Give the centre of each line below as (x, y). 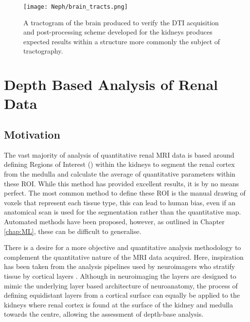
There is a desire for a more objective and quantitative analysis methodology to (123, 247)
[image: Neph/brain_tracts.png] (76, 7)
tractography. (43, 51)
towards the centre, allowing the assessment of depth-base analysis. (104, 314)
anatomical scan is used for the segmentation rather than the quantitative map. (123, 212)
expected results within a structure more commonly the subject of (122, 41)
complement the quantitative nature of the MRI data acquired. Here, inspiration (124, 257)
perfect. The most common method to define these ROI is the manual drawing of (125, 193)
